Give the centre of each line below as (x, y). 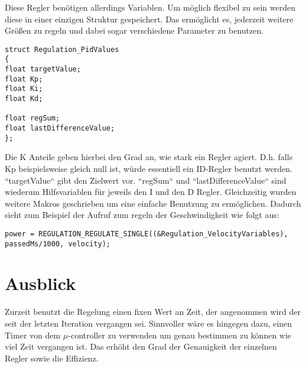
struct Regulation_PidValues (62, 49)
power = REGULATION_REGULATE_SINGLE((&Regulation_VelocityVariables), (147, 234)
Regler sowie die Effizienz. (52, 358)
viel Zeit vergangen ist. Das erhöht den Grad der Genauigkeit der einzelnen (141, 346)
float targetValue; (43, 69)
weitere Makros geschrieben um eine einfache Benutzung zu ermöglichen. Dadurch (153, 203)
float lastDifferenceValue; (60, 128)
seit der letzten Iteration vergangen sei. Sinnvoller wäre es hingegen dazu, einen (149, 323)
